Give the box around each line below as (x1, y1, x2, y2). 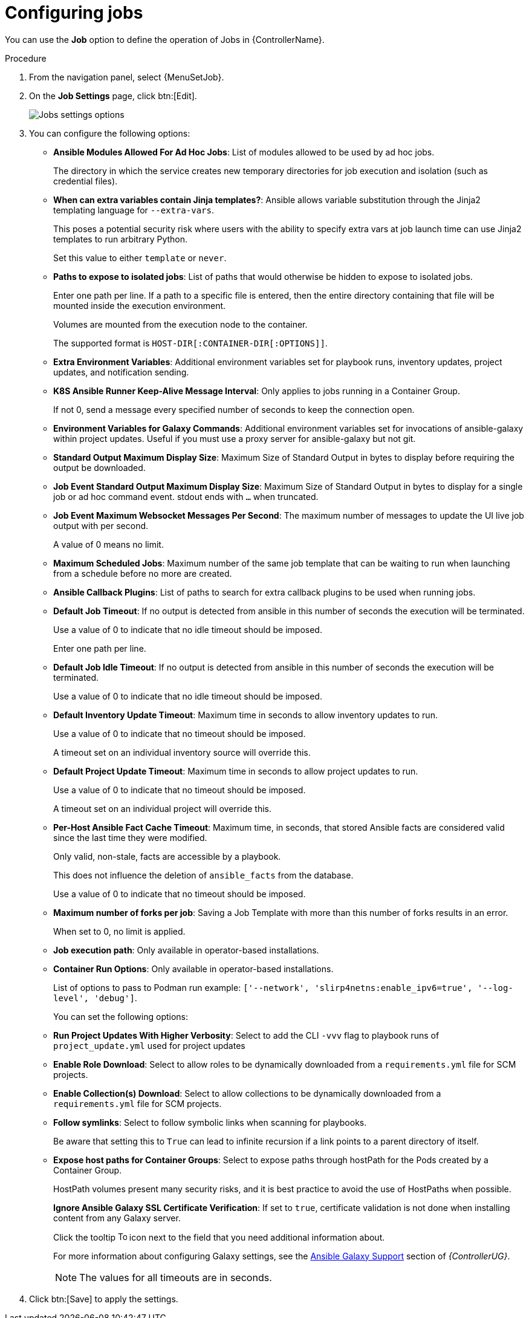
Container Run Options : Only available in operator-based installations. (53, 963, 334, 974)
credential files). (53, 175, 118, 186)
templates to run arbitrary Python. (53, 233, 188, 244)
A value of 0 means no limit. (53, 539, 164, 550)
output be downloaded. (53, 462, 146, 473)
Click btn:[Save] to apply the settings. (29, 1293, 178, 1304)
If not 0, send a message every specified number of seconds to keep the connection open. (53, 404, 415, 415)
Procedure (5, 53, 47, 63)
